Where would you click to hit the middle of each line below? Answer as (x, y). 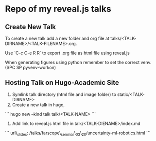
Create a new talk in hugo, (38, 105)
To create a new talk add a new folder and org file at (57, 38)
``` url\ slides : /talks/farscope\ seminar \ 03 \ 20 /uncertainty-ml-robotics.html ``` (78, 133)
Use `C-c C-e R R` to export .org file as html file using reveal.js (67, 53)
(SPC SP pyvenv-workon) (31, 67)
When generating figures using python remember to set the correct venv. (78, 62)
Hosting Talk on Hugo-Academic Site (62, 83)
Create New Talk (31, 27)
